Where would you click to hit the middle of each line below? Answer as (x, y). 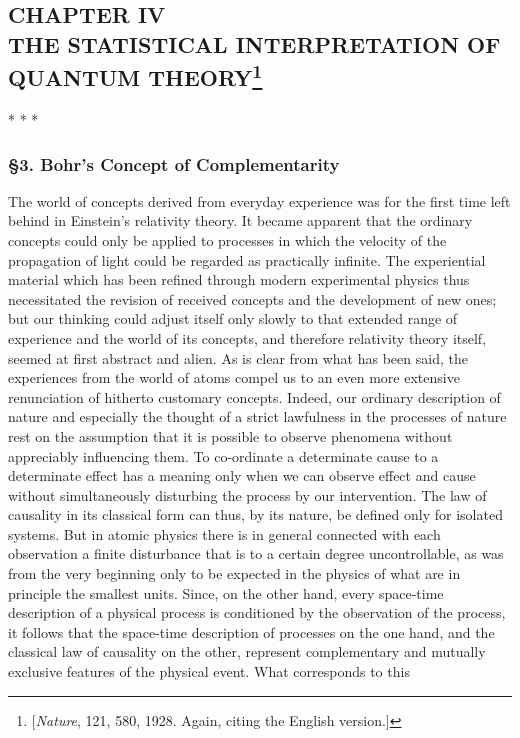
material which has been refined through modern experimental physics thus (239, 279)
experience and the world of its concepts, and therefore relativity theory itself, (247, 337)
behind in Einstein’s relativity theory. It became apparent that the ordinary (240, 220)
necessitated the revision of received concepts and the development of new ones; (252, 298)
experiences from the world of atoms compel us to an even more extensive (234, 377)
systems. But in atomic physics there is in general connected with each (224, 533)
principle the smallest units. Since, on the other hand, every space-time (226, 592)
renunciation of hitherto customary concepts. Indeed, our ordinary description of (254, 396)
